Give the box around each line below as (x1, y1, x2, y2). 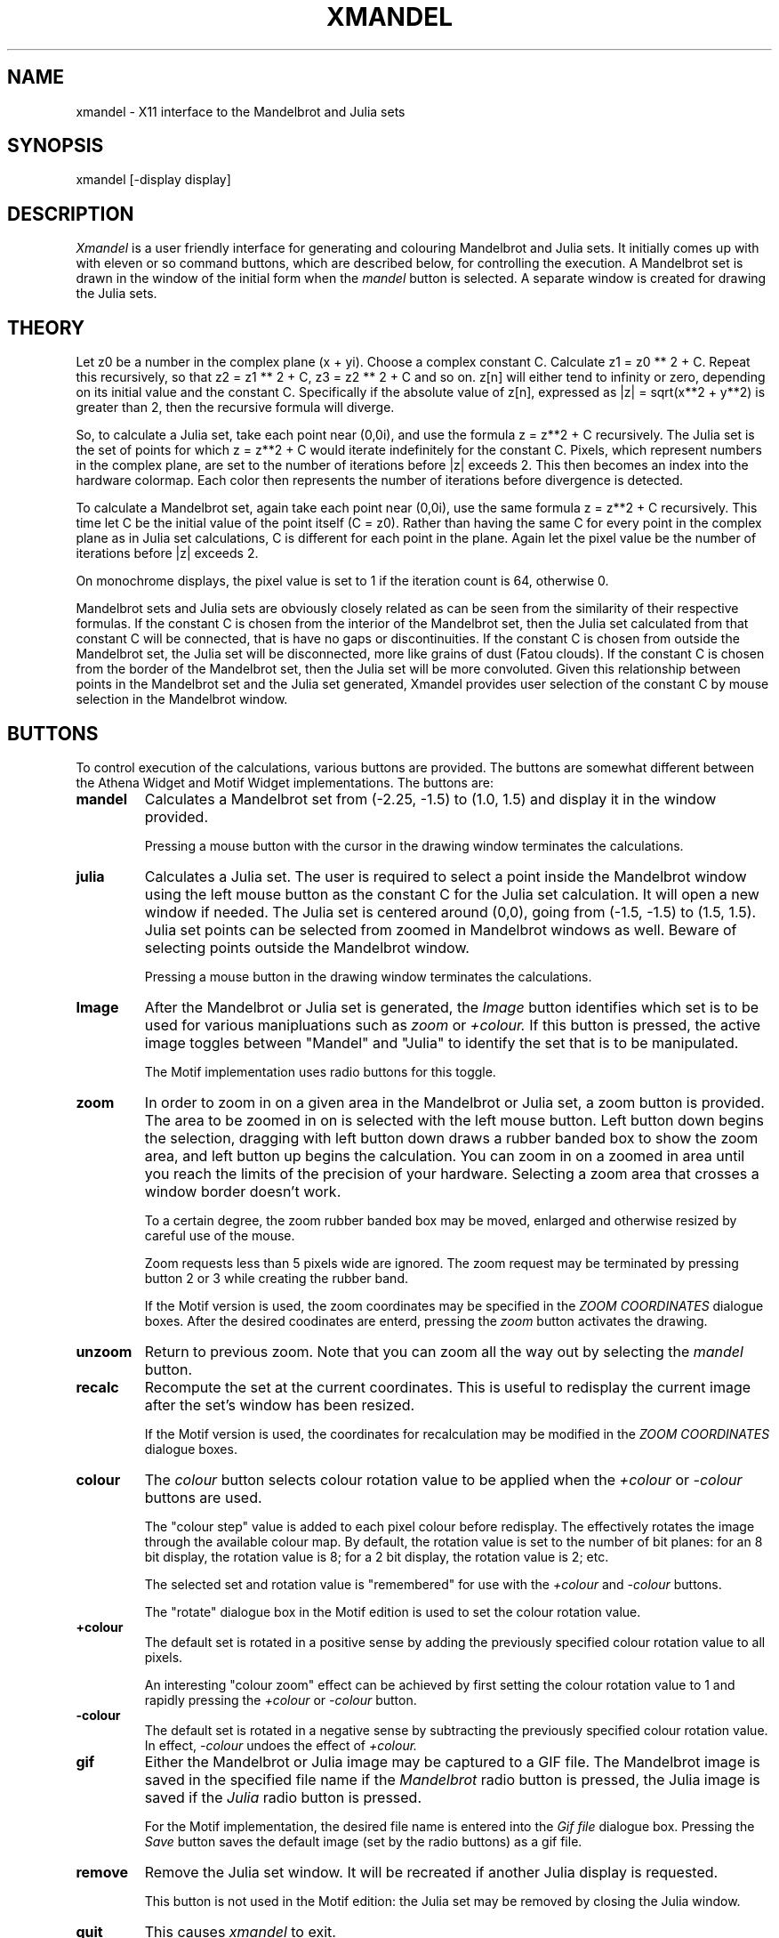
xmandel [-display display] (76, 172, 231, 188)
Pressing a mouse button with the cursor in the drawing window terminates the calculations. (144, 837, 684, 853)
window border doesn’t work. (144, 1182, 341, 1200)
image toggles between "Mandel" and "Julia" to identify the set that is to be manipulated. (144, 1033, 739, 1052)
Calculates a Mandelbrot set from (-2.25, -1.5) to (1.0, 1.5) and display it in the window (144, 789, 717, 808)
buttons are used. (144, 1488, 262, 1506)
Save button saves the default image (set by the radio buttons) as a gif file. (144, 1833, 582, 1849)
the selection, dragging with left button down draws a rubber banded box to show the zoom (144, 1128, 759, 1147)
